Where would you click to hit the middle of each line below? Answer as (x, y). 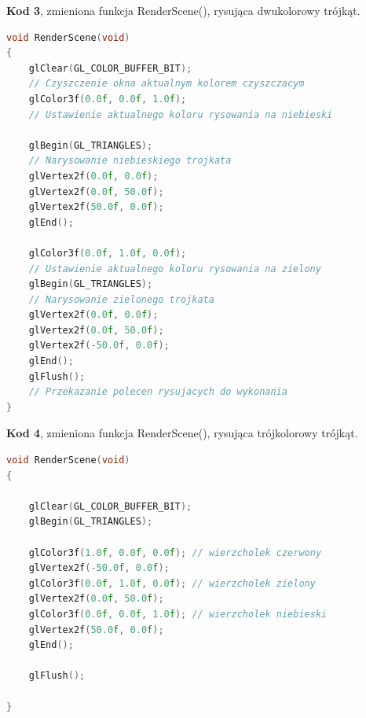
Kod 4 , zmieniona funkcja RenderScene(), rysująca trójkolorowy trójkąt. (182, 433)
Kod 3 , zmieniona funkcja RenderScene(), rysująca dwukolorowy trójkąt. (183, 10)
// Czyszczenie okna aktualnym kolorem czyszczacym (167, 84)
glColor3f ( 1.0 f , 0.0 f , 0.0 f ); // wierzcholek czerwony (175, 552)
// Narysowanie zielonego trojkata (121, 299)
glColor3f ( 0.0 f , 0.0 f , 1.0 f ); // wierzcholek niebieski (178, 614)
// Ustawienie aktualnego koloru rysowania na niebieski (181, 114)
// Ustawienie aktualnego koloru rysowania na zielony (175, 269)
